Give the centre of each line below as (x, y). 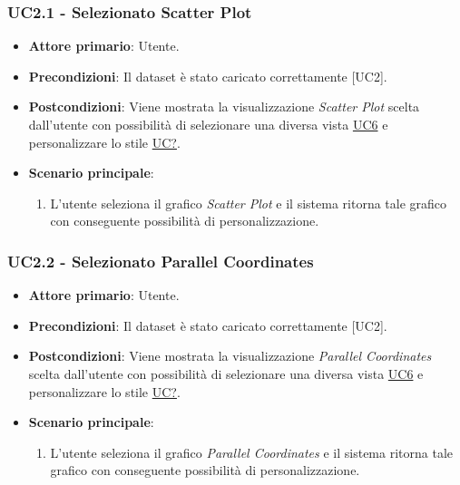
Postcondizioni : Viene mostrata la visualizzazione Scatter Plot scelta (224, 107)
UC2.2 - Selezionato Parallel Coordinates (161, 261)
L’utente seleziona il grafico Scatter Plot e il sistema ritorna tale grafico (249, 203)
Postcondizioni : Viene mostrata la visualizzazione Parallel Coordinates (230, 356)
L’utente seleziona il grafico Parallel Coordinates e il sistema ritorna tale (251, 452)
